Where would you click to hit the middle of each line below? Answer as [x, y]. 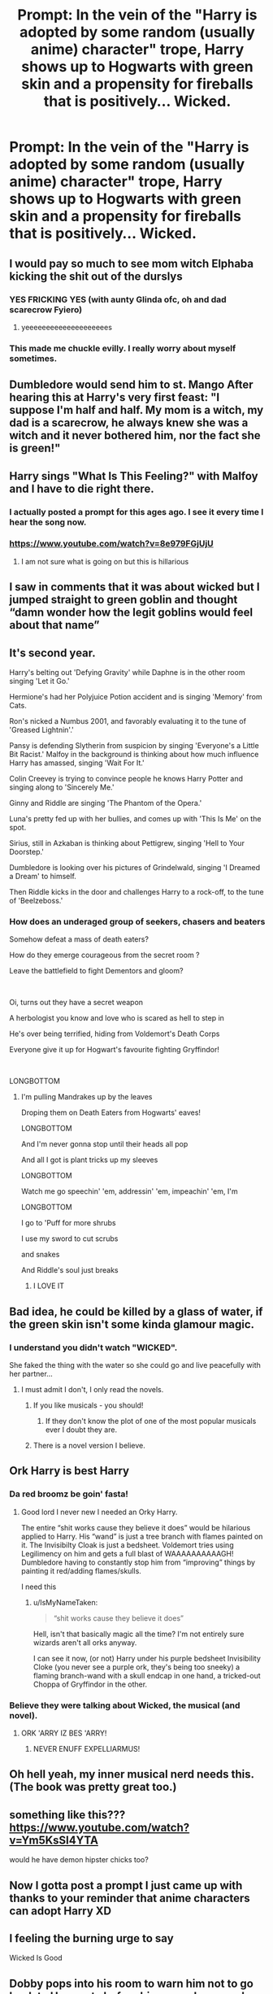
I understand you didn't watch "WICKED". [93, 1347]
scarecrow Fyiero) [46, 309]
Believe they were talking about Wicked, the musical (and [125, 1705]
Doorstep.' [26, 852]
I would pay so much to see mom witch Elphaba [132, 263]
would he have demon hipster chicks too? [79, 1860]
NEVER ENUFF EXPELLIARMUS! [87, 1748]
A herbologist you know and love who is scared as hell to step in [117, 1018]
